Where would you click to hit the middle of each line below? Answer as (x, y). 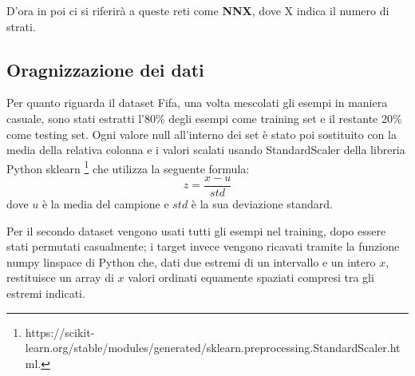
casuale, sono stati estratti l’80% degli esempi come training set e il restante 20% (204, 118)
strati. (21, 26)
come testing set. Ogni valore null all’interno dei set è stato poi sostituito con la (202, 134)
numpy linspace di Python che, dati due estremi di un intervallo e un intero (191, 261)
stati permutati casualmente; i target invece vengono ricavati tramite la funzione (203, 246)
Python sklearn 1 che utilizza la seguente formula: (128, 167)
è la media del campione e (105, 204)
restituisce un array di (60, 277)
